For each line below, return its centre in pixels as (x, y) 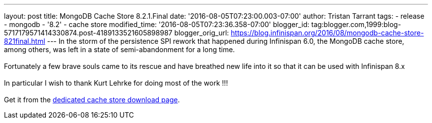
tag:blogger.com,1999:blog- (356, 24)
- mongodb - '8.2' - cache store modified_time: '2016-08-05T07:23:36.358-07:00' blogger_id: (157, 24)
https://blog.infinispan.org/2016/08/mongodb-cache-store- (327, 33)
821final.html (25, 41)
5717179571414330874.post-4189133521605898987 (88, 33)
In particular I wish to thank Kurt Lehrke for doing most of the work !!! (116, 83)
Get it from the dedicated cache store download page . (92, 100)
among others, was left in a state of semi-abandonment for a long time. (120, 49)
